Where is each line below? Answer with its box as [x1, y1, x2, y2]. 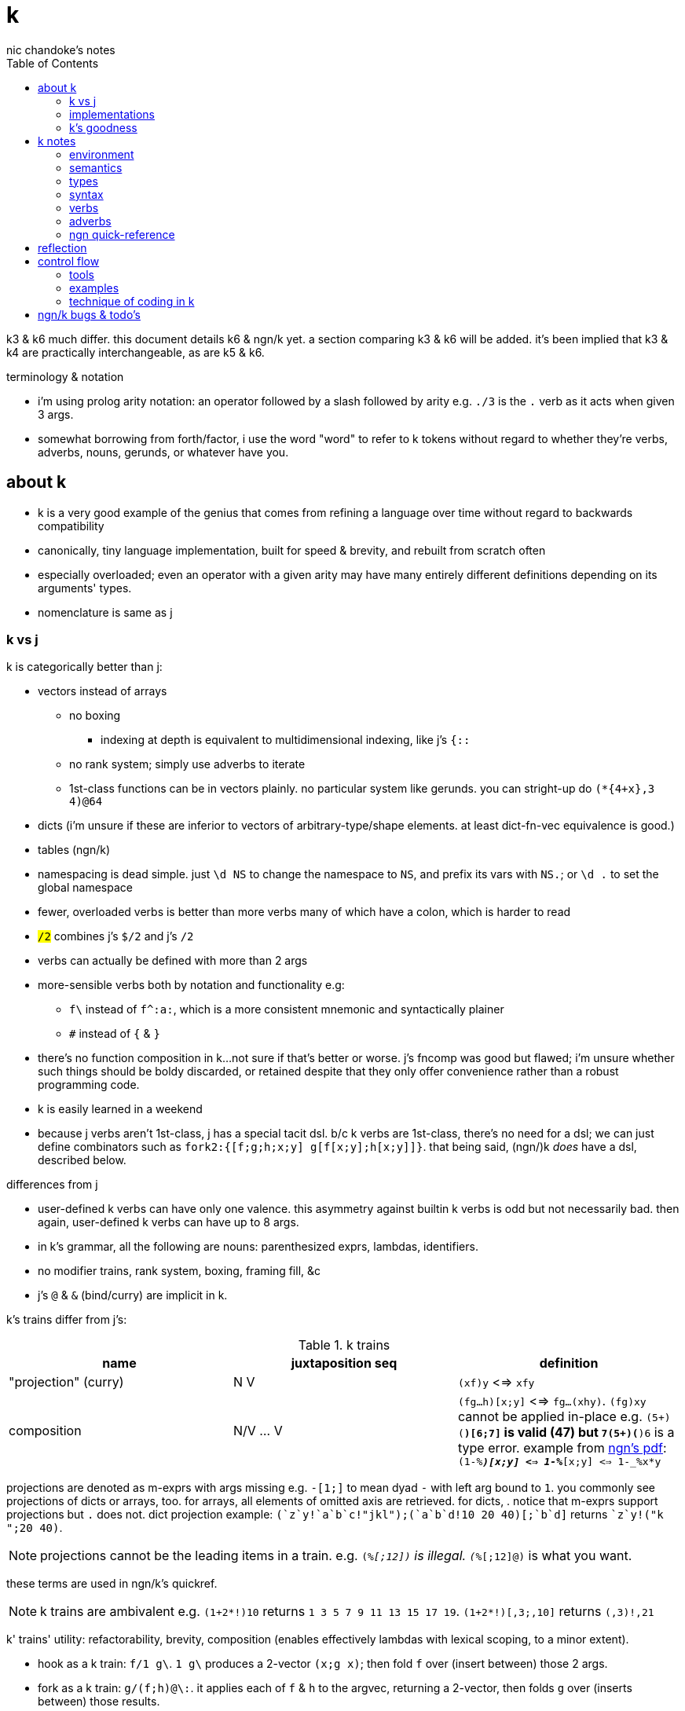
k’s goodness [69, 120, 137, 134]
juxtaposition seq [291, 1355, 397, 1372]
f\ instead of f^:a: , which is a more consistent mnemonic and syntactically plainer [69, 1002, 504, 1017]
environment [69, 147, 134, 161]
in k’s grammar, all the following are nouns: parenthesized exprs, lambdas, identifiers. [38, 1240, 478, 1254]
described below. [38, 1153, 126, 1167]
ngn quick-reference [69, 227, 175, 241]
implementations [69, 107, 156, 121]
